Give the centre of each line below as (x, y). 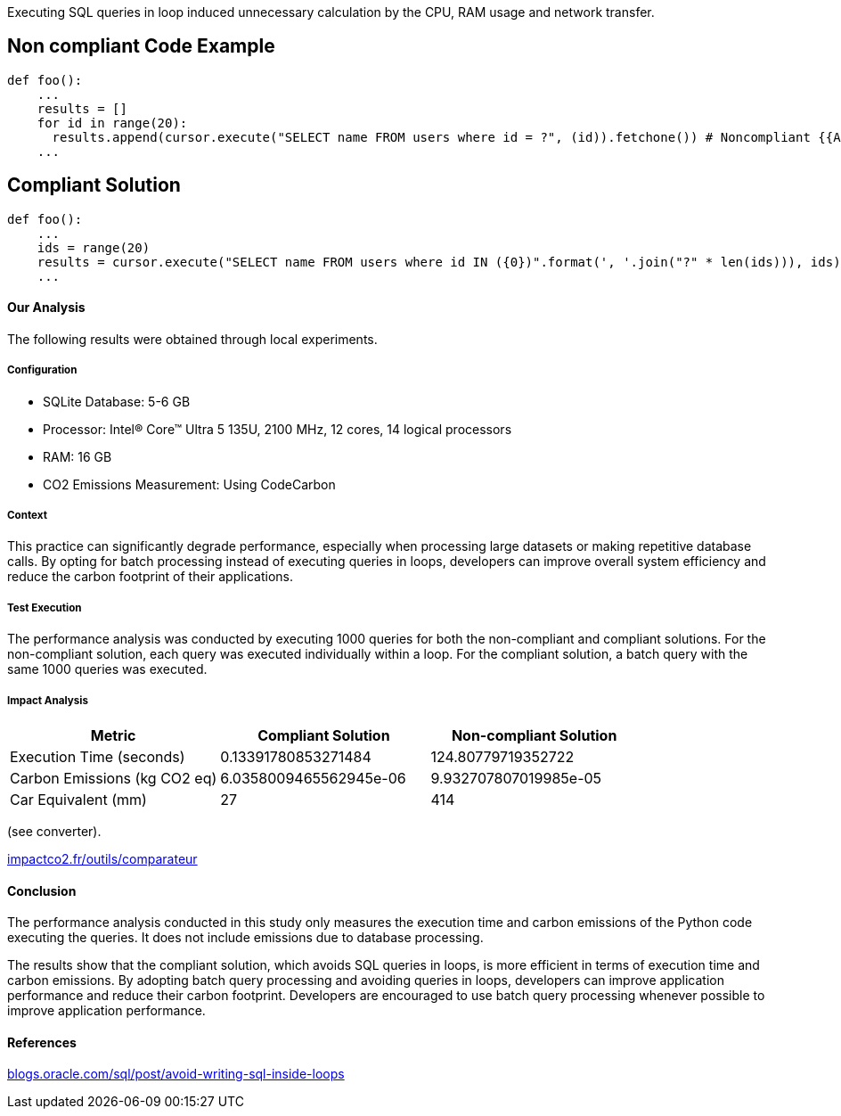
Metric (113, 736)
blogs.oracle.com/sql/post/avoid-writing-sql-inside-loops (176, 1074)
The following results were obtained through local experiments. (192, 339)
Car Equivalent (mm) (78, 800)
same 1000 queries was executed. (107, 669)
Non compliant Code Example (141, 46)
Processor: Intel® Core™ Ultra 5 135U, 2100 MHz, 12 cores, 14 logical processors (278, 429)
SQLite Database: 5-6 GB (117, 401)
